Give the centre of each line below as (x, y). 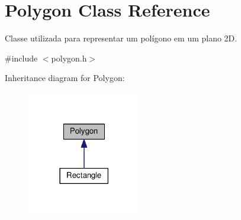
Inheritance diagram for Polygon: (65, 78)
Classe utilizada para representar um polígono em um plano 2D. (121, 38)
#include (21, 58)
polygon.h (69, 58)
